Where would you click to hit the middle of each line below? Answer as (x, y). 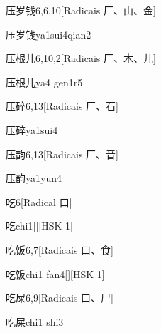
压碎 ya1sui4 (32, 129)
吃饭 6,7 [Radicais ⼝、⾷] (60, 249)
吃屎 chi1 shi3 (35, 321)
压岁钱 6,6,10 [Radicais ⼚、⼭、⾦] (81, 10)
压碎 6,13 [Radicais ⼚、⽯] (62, 106)
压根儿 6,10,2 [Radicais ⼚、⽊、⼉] (81, 58)
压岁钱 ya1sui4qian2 (49, 34)
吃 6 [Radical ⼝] (39, 201)
